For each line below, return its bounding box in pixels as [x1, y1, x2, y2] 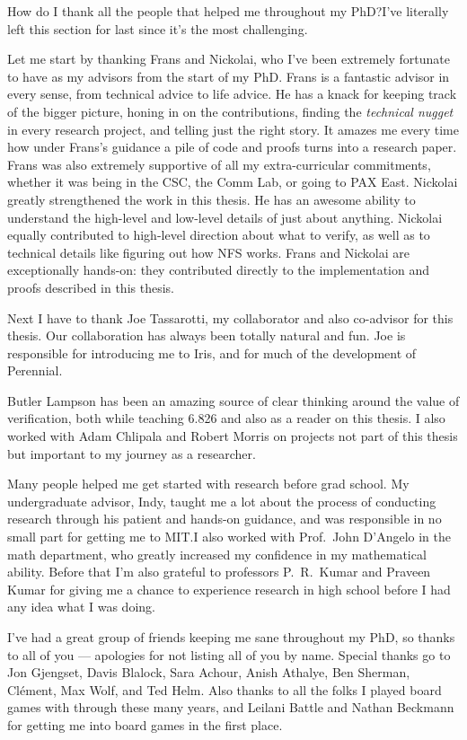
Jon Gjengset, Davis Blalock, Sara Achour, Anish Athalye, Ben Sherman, [7, 663, 410, 682]
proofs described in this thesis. [7, 277, 174, 296]
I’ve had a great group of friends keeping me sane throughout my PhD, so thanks [7, 628, 455, 646]
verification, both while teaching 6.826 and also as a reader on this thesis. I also [7, 409, 445, 427]
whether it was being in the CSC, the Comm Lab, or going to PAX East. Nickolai [7, 172, 458, 191]
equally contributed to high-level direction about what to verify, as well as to [7, 225, 430, 244]
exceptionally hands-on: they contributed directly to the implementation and [7, 260, 429, 279]
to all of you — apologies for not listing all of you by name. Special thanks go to [7, 645, 451, 664]
